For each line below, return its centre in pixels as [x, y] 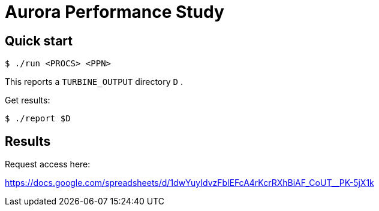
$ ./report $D [38, 119]
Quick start [39, 41]
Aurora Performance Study [115, 12]
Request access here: [48, 164]
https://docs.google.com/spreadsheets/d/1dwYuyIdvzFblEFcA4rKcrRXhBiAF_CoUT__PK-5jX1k [189, 183]
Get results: [28, 100]
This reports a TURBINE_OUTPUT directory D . [94, 82]
